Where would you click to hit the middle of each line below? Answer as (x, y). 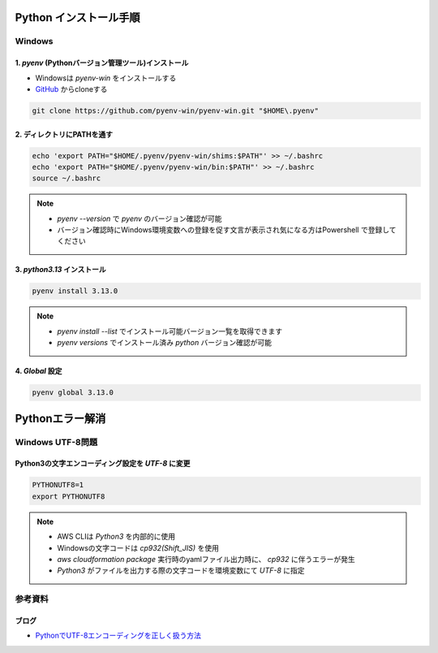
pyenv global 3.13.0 (73, 393)
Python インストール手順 (77, 17)
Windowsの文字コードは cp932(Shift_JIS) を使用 (138, 547)
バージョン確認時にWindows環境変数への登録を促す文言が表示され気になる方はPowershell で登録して (227, 230)
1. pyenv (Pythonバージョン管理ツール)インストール (102, 63)
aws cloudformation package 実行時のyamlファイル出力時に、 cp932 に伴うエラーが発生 (206, 559)
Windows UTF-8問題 (56, 442)
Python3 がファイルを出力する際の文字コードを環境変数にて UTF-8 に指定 (181, 571)
